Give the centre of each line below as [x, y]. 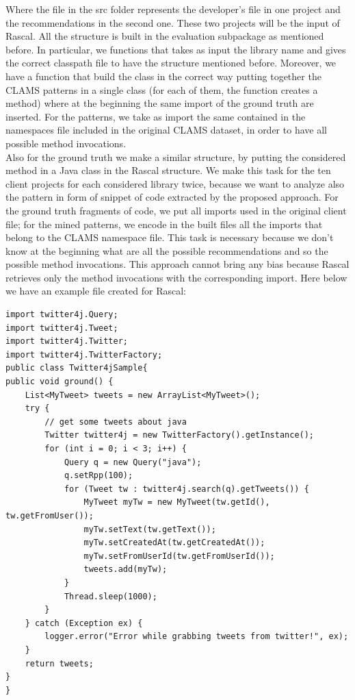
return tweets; [59, 663]
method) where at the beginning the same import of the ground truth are [160, 103]
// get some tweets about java [116, 422]
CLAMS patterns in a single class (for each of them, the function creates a [162, 89]
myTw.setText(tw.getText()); [150, 529]
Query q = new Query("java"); [133, 462]
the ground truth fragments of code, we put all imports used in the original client [176, 210]
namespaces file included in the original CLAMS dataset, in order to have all [166, 130]
